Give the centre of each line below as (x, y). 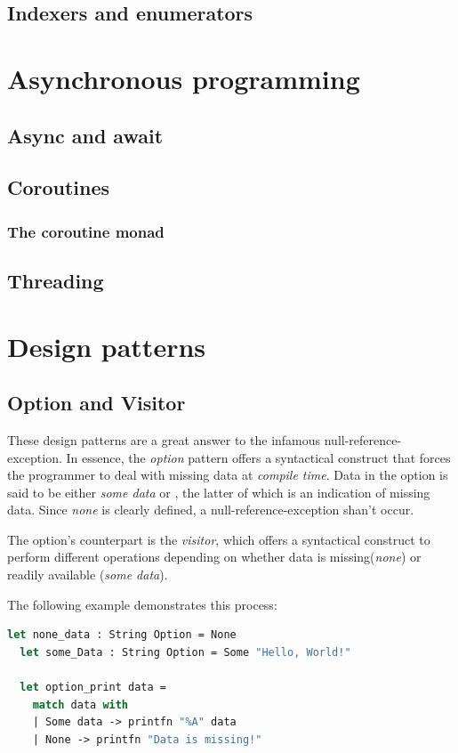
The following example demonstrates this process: (142, 604)
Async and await (85, 135)
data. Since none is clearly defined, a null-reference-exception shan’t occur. (211, 510)
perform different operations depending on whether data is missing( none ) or (214, 557)
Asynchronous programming (184, 78)
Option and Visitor (96, 403)
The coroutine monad (86, 231)
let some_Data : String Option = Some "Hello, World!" (185, 652)
